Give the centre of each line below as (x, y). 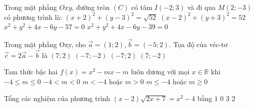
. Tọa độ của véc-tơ (198, 44)
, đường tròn (91, 7)
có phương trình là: (33, 17)
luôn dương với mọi (160, 72)
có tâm (142, 7)
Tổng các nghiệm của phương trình (57, 98)
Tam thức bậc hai (31, 72)
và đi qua (202, 7)
